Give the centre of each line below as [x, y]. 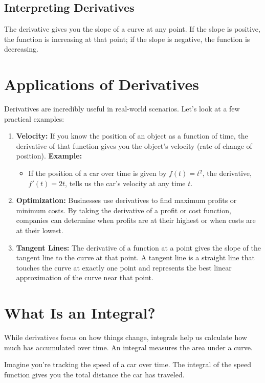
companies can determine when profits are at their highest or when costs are [136, 220]
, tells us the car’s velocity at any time [125, 183]
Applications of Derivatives [102, 84]
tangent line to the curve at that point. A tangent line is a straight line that [135, 257]
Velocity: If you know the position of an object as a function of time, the [132, 136]
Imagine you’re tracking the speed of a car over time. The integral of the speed [128, 364]
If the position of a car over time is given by [97, 173]
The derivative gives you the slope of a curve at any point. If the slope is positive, [132, 29]
